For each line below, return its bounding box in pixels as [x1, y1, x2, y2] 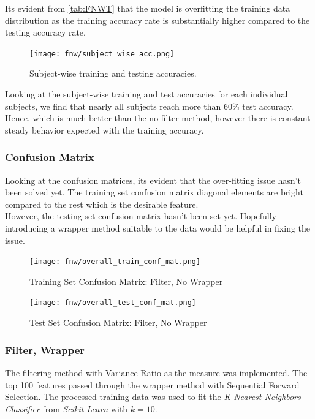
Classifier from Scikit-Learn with [5, 402, 128, 415]
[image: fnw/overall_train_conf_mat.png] [29, 257, 201, 266]
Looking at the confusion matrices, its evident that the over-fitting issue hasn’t [5, 173, 301, 186]
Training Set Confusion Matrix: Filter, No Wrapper [29, 274, 223, 287]
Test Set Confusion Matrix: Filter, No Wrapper [29, 316, 207, 329]
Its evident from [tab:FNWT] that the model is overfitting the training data [5, 2, 290, 14]
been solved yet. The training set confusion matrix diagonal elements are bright [5, 186, 303, 198]
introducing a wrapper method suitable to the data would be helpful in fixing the [5, 222, 311, 234]
